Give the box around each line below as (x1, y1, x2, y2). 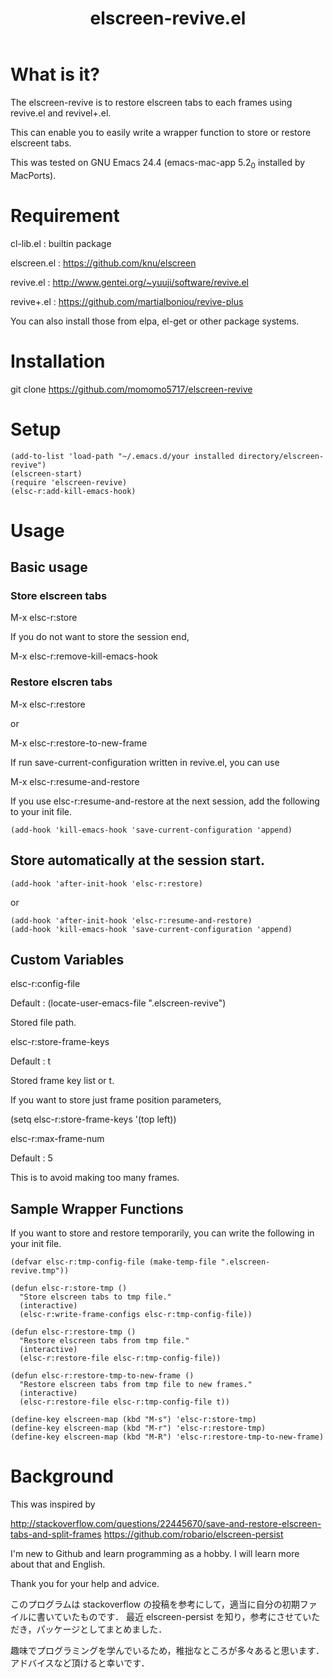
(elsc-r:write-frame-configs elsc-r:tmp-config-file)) (19, 1310, 253, 1320)
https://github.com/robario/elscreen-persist (103, 1528, 284, 1541)
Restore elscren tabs (10, 675, 113, 689)
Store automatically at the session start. (10, 852, 265, 869)
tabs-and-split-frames (10, 1528, 102, 1541)
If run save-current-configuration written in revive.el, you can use (10, 756, 280, 768)
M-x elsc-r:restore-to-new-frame (10, 737, 148, 749)
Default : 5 (10, 1152, 53, 1164)
